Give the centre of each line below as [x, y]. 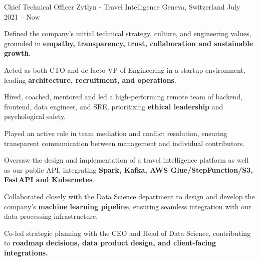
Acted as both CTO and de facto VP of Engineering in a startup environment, [125, 70]
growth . [18, 53]
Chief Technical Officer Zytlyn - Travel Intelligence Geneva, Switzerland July [122, 7]
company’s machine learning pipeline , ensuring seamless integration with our [128, 206]
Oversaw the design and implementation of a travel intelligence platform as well [126, 160]
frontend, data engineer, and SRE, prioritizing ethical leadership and [114, 106]
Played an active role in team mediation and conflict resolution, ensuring [116, 133]
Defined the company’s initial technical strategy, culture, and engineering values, [128, 33]
